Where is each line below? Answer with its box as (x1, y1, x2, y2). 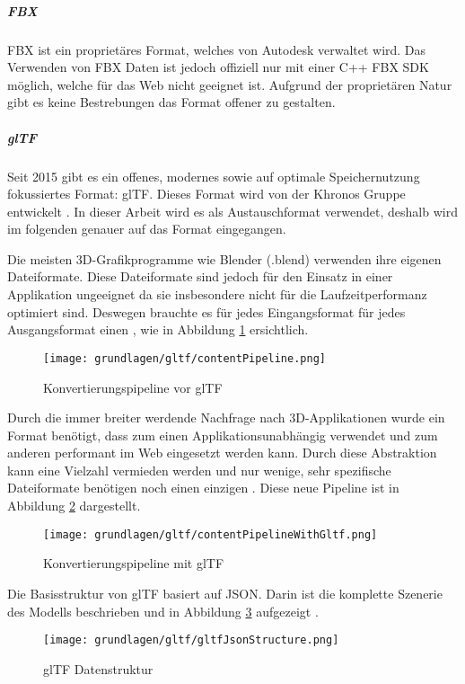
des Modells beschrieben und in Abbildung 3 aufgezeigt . (7, 601, 319, 620)
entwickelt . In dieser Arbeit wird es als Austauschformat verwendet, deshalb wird (7, 201, 458, 220)
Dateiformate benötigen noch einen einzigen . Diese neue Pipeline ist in (7, 478, 399, 497)
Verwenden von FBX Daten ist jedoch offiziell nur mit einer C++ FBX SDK (7, 58, 429, 76)
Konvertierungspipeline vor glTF (43, 378, 223, 396)
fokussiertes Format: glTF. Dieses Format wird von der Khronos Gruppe (7, 184, 406, 203)
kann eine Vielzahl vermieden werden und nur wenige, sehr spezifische (7, 460, 391, 479)
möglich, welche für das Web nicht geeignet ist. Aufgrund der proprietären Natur (7, 75, 452, 93)
